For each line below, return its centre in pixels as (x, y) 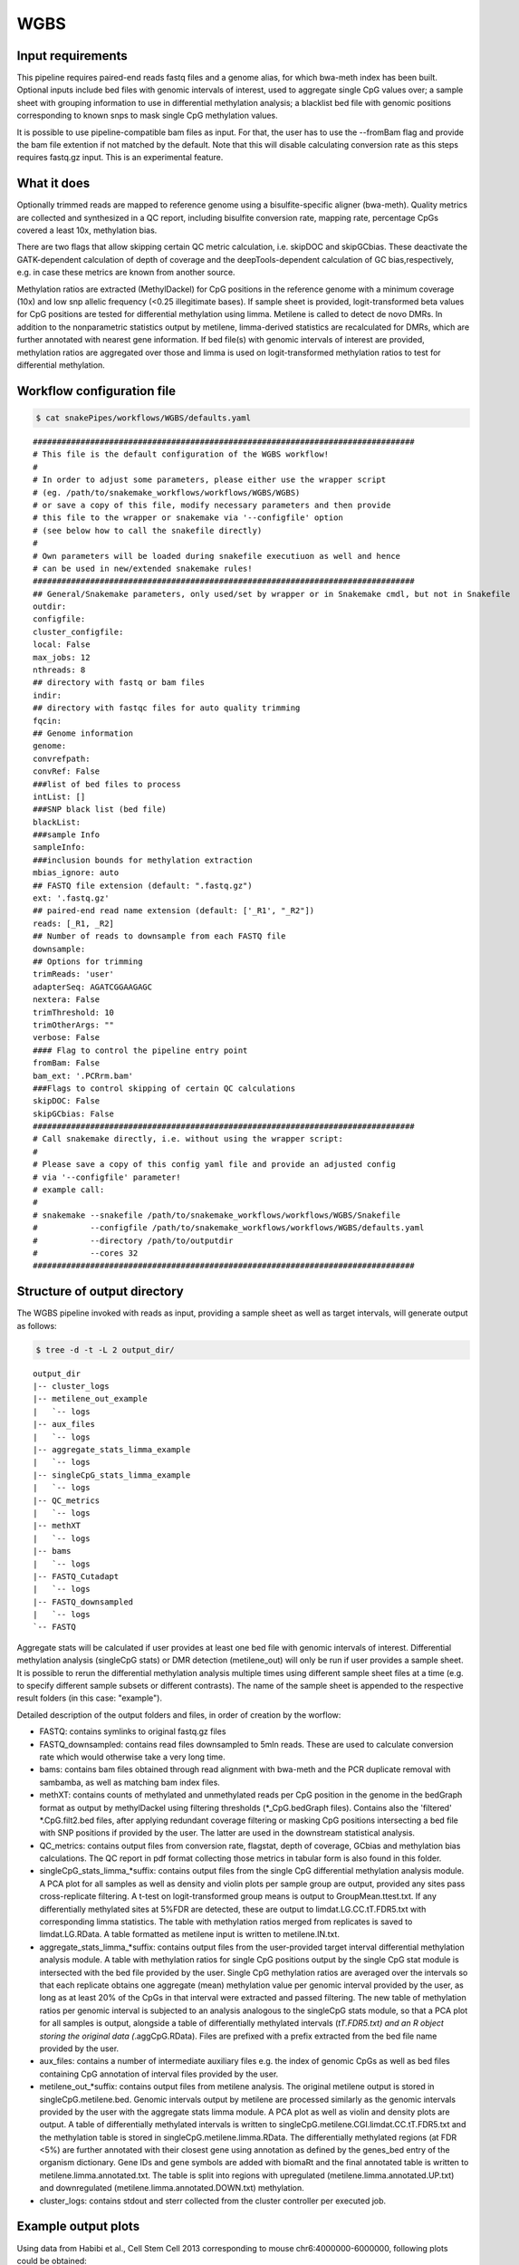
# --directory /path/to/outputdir (134, 1240)
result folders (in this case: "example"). (90, 1698)
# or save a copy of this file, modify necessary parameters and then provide (212, 505)
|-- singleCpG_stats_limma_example (112, 1475)
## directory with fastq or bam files (119, 683)
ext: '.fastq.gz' (71, 898)
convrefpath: (62, 758)
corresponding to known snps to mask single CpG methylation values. (147, 116)
